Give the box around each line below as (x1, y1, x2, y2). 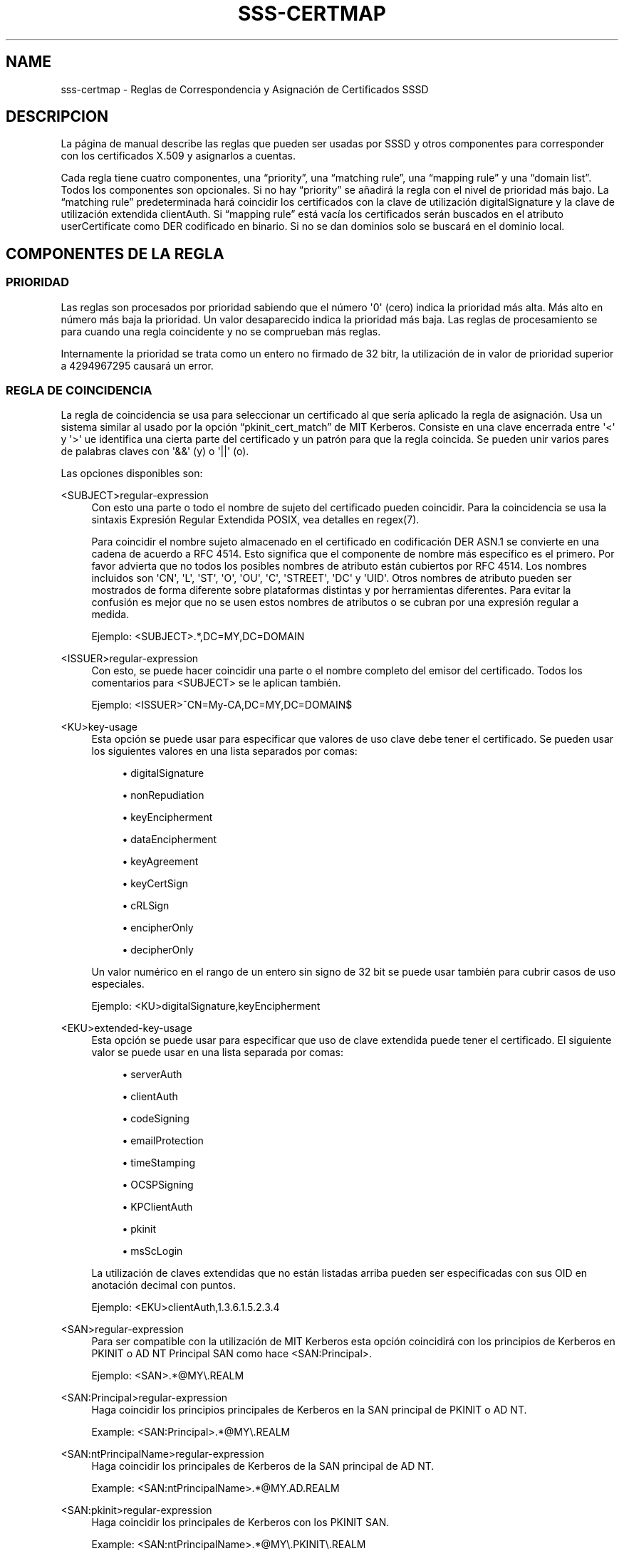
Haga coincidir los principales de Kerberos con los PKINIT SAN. (91, 1516, 390, 1529)
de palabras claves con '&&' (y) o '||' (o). (61, 445, 249, 458)
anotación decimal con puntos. (91, 1279, 236, 1292)
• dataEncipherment (122, 833, 217, 846)
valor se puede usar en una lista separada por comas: (91, 1046, 344, 1059)
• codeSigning (122, 1112, 189, 1125)
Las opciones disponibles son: (61, 467, 203, 480)
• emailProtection (122, 1134, 204, 1147)
